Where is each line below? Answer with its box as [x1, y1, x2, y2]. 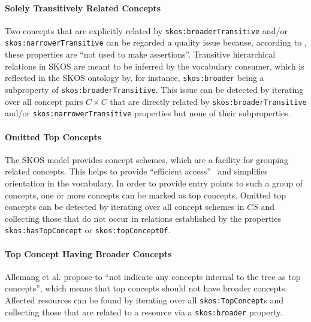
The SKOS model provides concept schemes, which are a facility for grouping [5, 153, 288, 165]
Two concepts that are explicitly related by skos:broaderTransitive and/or [5, 24, 288, 37]
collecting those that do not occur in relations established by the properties [5, 212, 281, 224]
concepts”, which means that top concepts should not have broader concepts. [5, 282, 288, 294]
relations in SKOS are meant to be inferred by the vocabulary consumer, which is [5, 59, 304, 72]
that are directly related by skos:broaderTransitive [110, 95, 307, 107]
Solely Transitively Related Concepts [5, 1, 161, 14]
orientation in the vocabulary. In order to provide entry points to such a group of [5, 176, 303, 189]
